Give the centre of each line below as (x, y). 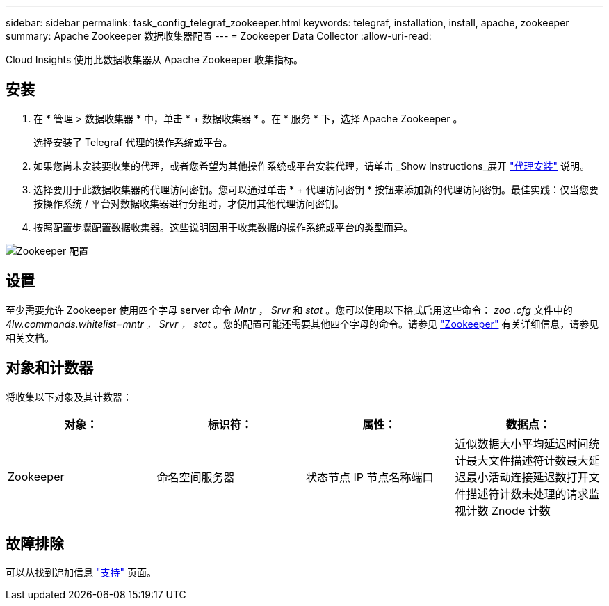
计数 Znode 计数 (508, 510)
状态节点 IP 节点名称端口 (370, 477)
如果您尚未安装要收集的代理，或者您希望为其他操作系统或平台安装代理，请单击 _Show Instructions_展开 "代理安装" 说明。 (311, 166)
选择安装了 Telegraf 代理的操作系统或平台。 (133, 142)
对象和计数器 (49, 368)
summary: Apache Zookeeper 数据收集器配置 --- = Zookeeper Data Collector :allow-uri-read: (219, 36)
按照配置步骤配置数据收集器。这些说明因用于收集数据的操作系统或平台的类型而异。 (223, 227)
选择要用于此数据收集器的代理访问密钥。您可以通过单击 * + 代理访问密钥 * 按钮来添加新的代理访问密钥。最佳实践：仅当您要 (316, 189)
